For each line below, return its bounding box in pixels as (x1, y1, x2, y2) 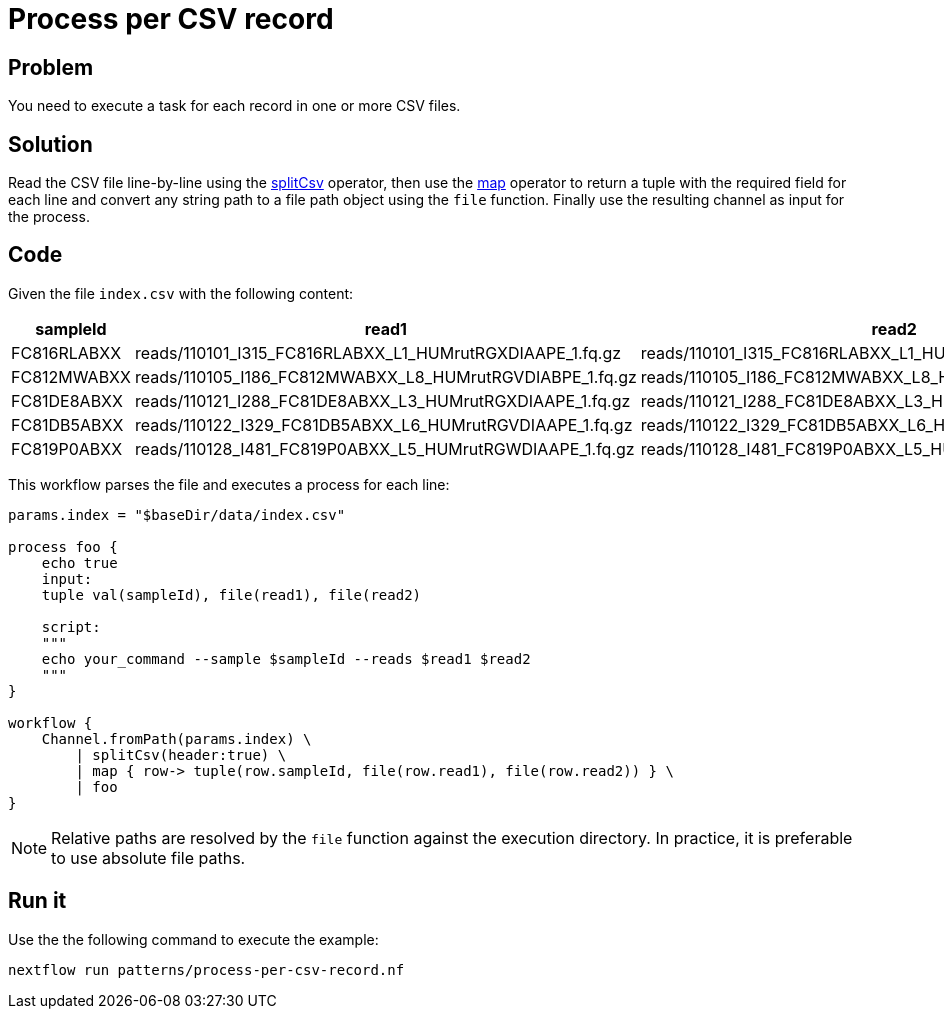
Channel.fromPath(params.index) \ (41, 730, 312, 747)
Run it (8, 888, 67, 914)
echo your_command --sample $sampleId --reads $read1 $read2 (41, 650, 531, 667)
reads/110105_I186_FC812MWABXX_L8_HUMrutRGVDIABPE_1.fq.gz (134, 366, 637, 387)
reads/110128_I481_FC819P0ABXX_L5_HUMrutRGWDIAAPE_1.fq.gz (134, 438, 635, 459)
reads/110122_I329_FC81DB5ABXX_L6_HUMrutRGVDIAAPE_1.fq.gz (134, 414, 633, 435)
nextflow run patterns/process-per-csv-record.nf (8, 961, 405, 978)
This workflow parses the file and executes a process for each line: (8, 475, 450, 493)
